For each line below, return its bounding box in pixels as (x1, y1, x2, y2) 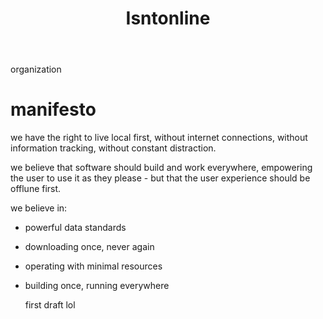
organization (10, 63, 62, 76)
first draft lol (24, 299, 76, 311)
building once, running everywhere (24, 280, 170, 292)
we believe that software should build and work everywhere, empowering (10, 162, 313, 174)
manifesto (10, 98, 97, 121)
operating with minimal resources (24, 260, 163, 272)
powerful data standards (24, 222, 127, 234)
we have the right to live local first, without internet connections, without (10, 132, 308, 144)
